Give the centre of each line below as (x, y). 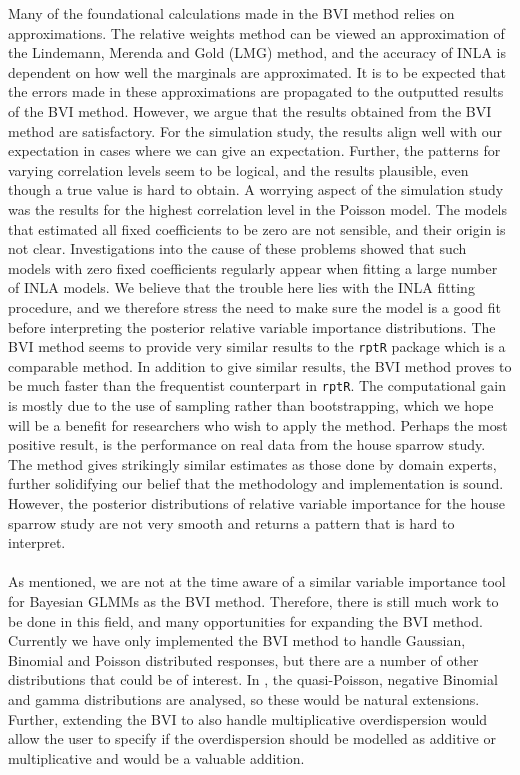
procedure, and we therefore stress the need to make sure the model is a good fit (254, 306)
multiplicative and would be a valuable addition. (156, 757)
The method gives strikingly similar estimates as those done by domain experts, (252, 463)
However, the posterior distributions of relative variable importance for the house (256, 502)
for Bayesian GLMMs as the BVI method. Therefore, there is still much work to (253, 600)
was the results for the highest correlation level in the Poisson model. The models (258, 208)
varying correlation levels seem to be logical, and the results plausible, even (238, 169)
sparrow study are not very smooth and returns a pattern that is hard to (231, 522)
